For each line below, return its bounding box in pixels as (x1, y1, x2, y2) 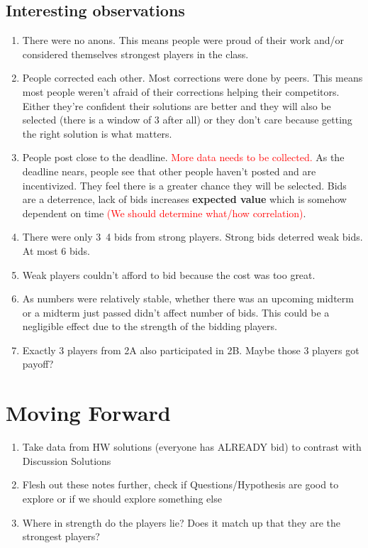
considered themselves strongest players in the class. (22, 46, 249, 61)
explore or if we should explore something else (22, 491, 222, 505)
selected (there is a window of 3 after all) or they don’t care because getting (22, 112, 352, 127)
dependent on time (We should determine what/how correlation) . (22, 205, 306, 220)
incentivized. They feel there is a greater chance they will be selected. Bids (22, 177, 347, 192)
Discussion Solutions (22, 453, 111, 468)
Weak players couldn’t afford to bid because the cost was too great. (22, 267, 316, 282)
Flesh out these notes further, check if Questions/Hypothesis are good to (22, 477, 339, 492)
